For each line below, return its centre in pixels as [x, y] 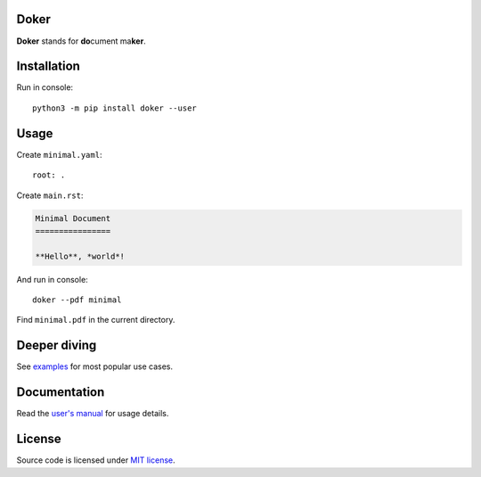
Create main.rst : [50, 195]
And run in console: [52, 279]
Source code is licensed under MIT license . [96, 460]
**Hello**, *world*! [80, 256]
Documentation [61, 392]
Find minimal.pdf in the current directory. [96, 320]
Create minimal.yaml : [59, 154]
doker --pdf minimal [77, 300]
